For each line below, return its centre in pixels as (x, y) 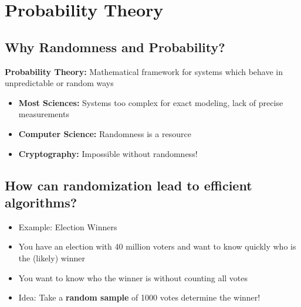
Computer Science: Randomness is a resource (105, 133)
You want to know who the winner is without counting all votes (133, 277)
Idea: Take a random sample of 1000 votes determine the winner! (139, 297)
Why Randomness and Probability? (115, 47)
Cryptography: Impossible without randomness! (108, 153)
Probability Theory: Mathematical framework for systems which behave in (144, 71)
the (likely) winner (52, 257)
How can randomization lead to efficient (128, 185)
